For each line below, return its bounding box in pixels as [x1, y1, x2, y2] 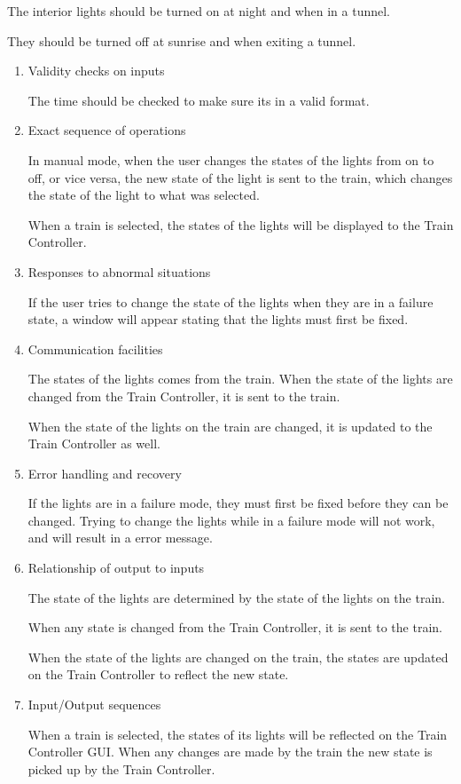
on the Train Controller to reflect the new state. [27, 665, 289, 684]
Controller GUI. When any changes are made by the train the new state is [27, 742, 433, 761]
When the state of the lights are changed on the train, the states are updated [27, 647, 449, 666]
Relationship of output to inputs [27, 558, 205, 577]
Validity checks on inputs [27, 61, 165, 80]
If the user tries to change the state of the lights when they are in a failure [27, 292, 434, 311]
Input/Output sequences [27, 695, 161, 714]
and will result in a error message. [27, 528, 213, 547]
